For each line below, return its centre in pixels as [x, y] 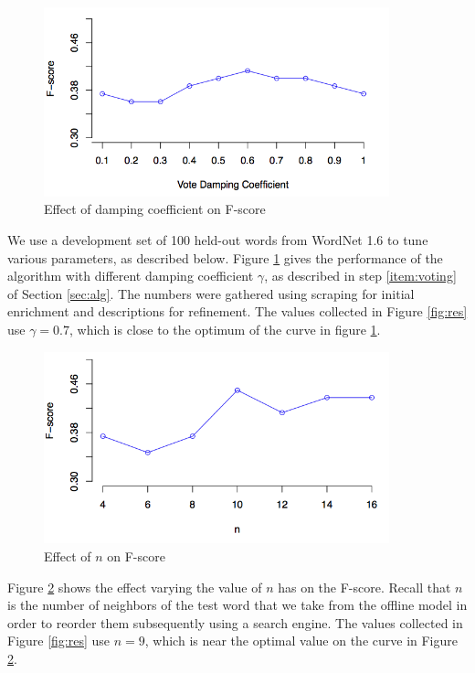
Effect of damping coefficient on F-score [155, 209]
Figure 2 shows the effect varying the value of [135, 587]
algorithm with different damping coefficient [131, 276]
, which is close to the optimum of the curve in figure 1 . [225, 329]
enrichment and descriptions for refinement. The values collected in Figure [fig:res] [237, 311]
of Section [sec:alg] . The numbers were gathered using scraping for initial [211, 293]
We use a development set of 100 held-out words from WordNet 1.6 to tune [218, 240]
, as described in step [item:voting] [360, 276]
